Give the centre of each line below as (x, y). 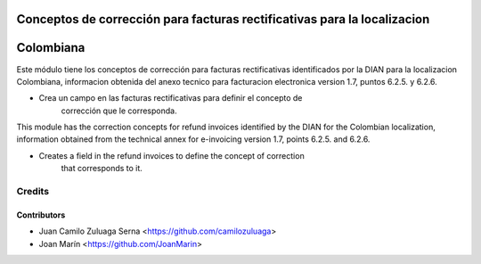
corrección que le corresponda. (119, 111)
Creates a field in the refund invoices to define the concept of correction (171, 155)
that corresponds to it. (102, 169)
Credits (33, 192)
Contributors (41, 215)
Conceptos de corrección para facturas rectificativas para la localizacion (223, 19)
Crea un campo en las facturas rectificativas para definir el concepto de (171, 98)
